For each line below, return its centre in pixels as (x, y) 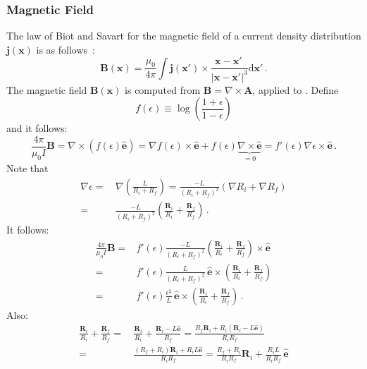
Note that (27, 168)
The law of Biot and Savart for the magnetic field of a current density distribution (184, 36)
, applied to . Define (296, 89)
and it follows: (37, 128)
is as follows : (66, 49)
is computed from (163, 89)
